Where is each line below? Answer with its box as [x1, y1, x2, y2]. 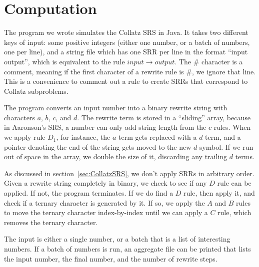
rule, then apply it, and [183, 188, 255, 198]
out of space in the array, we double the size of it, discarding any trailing [4, 151, 227, 162]
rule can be [217, 178, 251, 188]
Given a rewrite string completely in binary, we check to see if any [4, 178, 207, 188]
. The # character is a [174, 56, 243, 66]
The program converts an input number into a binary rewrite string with [4, 102, 227, 113]
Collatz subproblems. [4, 85, 68, 96]
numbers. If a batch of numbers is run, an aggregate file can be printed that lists [4, 244, 251, 254]
